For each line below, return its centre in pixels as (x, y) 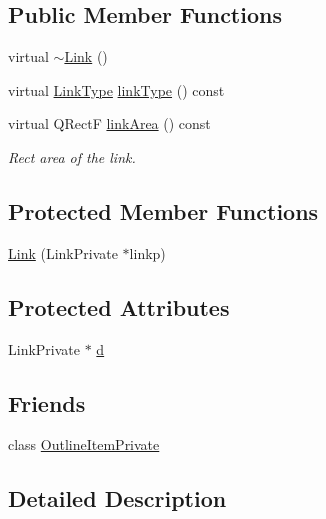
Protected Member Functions (163, 210)
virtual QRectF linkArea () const (109, 123)
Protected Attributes (119, 306)
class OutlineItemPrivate (84, 444)
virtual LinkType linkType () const (116, 89)
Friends (47, 402)
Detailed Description (117, 498)
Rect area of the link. (72, 156)
